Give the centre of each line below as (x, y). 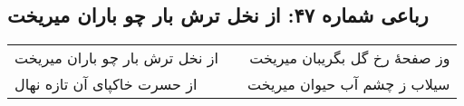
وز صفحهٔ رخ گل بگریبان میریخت (350, 58)
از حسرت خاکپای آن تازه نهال (106, 84)
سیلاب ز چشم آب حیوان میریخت (349, 84)
